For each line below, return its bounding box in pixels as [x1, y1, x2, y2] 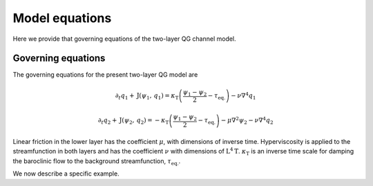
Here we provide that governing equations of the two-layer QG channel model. [12, 35, 236, 43]
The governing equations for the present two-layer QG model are [12, 71, 198, 79]
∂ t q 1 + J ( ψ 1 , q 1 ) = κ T [115, 92, 179, 101]
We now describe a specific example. [12, 169, 120, 178]
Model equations [12, 10, 112, 26]
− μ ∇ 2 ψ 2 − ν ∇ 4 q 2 [221, 115, 274, 126]
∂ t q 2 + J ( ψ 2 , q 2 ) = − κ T [97, 116, 169, 126]
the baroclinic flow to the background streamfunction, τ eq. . [12, 156, 181, 167]
